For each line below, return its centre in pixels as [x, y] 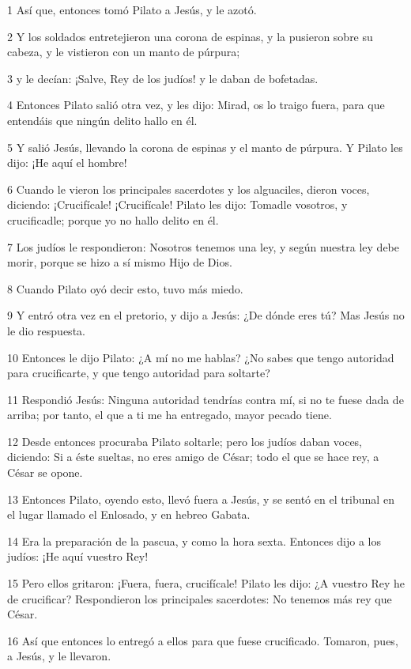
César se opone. [45, 472]
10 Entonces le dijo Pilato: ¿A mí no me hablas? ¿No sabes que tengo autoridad [201, 357]
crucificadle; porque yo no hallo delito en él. [113, 219]
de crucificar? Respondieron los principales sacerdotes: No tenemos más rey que [200, 598]
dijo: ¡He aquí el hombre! [67, 163]
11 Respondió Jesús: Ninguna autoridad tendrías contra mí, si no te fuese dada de [205, 399]
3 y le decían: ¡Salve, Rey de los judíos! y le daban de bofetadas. [163, 78]
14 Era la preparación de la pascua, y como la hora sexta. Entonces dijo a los [194, 540]
